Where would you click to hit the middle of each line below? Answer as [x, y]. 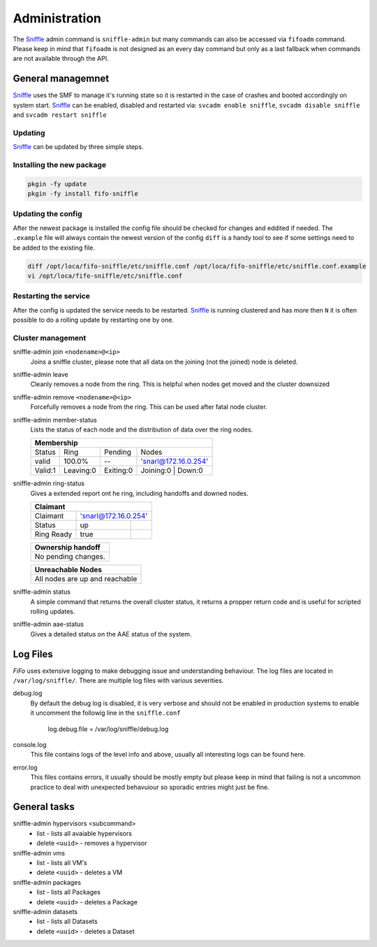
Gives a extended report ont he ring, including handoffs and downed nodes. [139, 493]
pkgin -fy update [57, 184]
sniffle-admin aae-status [48, 624]
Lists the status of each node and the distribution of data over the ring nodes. [142, 429]
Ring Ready [53, 534]
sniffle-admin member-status [55, 420]
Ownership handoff [67, 548]
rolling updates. [53, 611]
